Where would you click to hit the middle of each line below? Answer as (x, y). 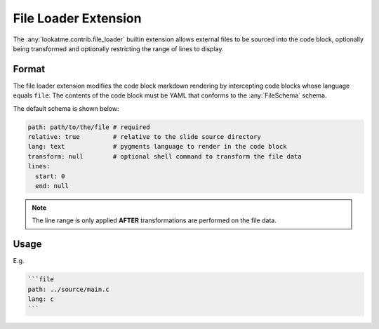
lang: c (41, 299)
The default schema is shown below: (66, 108)
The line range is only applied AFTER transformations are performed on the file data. (154, 220)
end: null (52, 186)
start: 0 (50, 176)
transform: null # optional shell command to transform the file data (165, 156)
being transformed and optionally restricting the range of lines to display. (118, 48)
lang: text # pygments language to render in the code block (157, 147)
